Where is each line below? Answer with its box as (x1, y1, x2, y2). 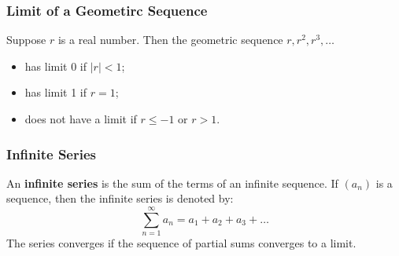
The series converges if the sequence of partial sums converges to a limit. (6, 235, 357, 251)
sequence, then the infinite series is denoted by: (6, 190, 234, 207)
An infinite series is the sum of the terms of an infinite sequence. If (6, 174, 338, 191)
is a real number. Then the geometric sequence (57, 31, 283, 48)
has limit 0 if (24, 57, 87, 74)
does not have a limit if (24, 111, 137, 126)
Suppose (6, 31, 46, 48)
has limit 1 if (24, 84, 87, 101)
